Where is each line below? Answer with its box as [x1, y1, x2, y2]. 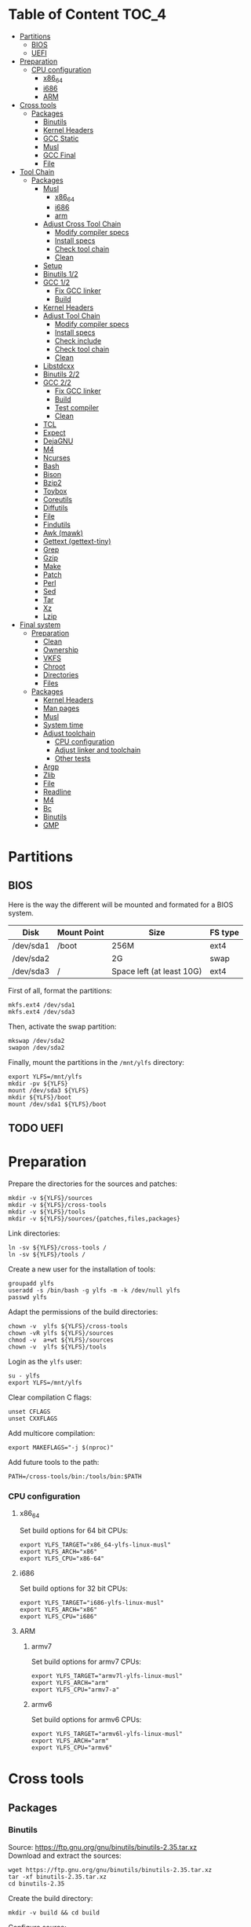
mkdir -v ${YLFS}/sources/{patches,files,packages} [8, 1214, 180, 1223]
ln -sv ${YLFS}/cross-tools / [8, 1243, 107, 1251]
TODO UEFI [8, 1121, 64, 1135]
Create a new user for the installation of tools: [8, 1264, 156, 1274]
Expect [42, 428, 66, 437]
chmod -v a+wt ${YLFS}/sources [8, 1336, 114, 1344]
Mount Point [57, 927, 104, 938]
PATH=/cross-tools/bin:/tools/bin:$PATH [8, 1472, 143, 1481]
